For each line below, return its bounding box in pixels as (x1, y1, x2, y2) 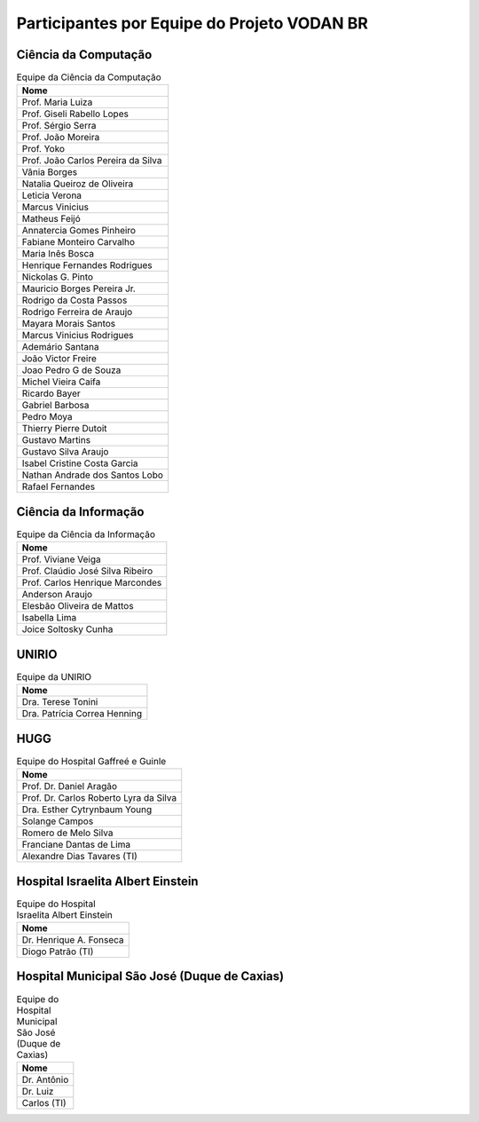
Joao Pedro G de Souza (21, 364, 122, 376)
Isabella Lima (21, 612, 77, 624)
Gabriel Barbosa (21, 399, 90, 412)
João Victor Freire (21, 352, 97, 365)
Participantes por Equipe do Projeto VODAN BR (16, 13, 368, 33)
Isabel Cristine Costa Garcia (21, 457, 138, 470)
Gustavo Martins (21, 434, 91, 446)
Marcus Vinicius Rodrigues (21, 329, 134, 342)
